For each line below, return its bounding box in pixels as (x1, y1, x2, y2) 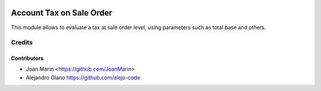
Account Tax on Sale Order (11, 8, 112, 18)
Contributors (11, 55, 44, 62)
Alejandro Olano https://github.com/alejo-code (26, 74, 140, 81)
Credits (11, 39, 33, 47)
